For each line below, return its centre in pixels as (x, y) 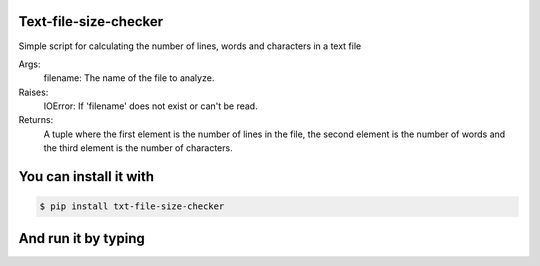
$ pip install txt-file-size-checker (132, 206)
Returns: (36, 120)
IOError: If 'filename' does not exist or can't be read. (151, 106)
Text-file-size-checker (91, 21)
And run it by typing (81, 238)
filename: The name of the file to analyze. (129, 78)
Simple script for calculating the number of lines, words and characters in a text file (190, 46)
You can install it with (86, 176)
